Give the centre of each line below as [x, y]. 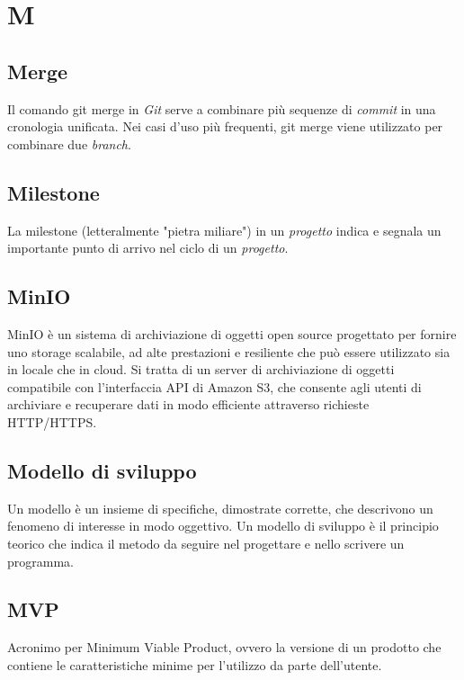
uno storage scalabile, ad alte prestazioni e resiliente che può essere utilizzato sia [229, 351]
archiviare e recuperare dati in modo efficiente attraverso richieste [188, 404]
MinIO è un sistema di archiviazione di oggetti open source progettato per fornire [232, 333]
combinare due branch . [69, 143]
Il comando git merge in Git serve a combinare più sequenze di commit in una [222, 108]
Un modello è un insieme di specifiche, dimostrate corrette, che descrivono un [220, 508]
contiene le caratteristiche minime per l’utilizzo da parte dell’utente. [195, 664]
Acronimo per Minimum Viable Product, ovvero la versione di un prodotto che [224, 647]
